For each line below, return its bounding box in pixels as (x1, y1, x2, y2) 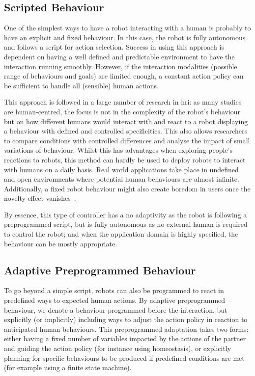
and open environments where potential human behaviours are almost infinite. (4, 174, 239, 184)
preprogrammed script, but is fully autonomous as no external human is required (4, 219, 248, 229)
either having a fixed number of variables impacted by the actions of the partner (4, 333, 246, 344)
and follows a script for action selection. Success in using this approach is (4, 42, 224, 52)
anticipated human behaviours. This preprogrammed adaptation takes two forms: (4, 323, 249, 334)
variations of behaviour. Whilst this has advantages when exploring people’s (4, 145, 232, 155)
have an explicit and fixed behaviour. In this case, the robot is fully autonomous (4, 32, 246, 42)
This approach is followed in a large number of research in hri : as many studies (4, 97, 242, 107)
